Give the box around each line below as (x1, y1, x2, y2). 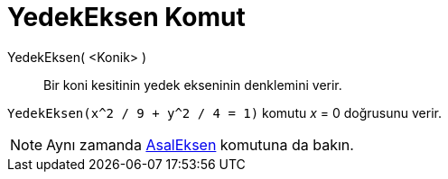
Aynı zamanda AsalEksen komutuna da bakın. (46, 135, 354, 154)
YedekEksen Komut (7, 2, 246, 32)
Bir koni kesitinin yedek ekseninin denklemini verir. (43, 76, 342, 93)
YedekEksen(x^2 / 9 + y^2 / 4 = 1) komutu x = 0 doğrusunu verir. (7, 104, 443, 121)
